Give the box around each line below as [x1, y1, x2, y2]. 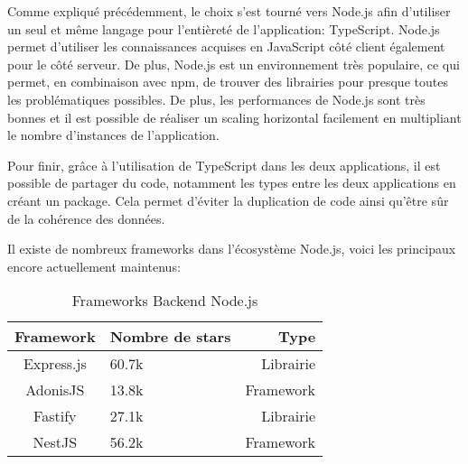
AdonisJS [25, 379, 85, 401]
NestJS [33, 432, 78, 453]
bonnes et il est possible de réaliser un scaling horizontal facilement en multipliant [7, 107, 462, 126]
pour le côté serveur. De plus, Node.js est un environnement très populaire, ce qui [7, 54, 460, 73]
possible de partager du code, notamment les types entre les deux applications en [7, 173, 456, 192]
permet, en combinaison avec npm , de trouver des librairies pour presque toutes [7, 72, 448, 91]
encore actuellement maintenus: [7, 256, 181, 275]
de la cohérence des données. [7, 209, 165, 227]
